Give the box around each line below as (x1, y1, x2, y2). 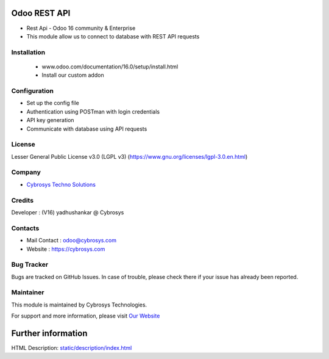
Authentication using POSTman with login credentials (26, 107, 160, 115)
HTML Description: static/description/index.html (11, 344, 132, 352)
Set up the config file (26, 100, 79, 107)
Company (11, 168, 41, 176)
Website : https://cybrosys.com (26, 245, 105, 253)
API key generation (26, 117, 74, 124)
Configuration (11, 87, 54, 95)
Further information (11, 328, 88, 338)
